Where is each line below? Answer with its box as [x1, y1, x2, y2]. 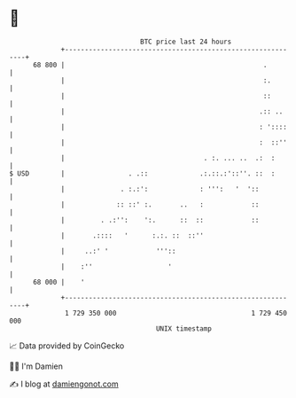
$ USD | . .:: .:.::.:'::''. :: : [9, 168, 276, 178]
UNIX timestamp [155, 324, 213, 333]
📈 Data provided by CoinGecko [9, 340, 125, 351]
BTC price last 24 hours [140, 37, 232, 46]
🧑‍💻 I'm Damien [9, 361, 64, 371]
